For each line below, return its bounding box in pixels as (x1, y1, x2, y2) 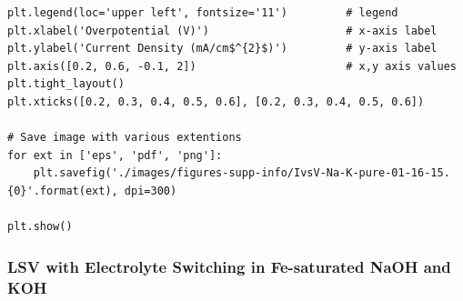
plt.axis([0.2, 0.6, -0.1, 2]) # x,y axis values (7, 59, 457, 73)
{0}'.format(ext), (7, 184, 118, 197)
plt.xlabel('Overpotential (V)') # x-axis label (7, 24, 438, 37)
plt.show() (7, 220, 73, 234)
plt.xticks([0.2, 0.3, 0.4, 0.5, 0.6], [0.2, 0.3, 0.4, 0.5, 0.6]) (7, 95, 425, 108)
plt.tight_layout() (7, 77, 125, 91)
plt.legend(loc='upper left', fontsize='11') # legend (7, 6, 398, 19)
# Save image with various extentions (7, 131, 242, 145)
